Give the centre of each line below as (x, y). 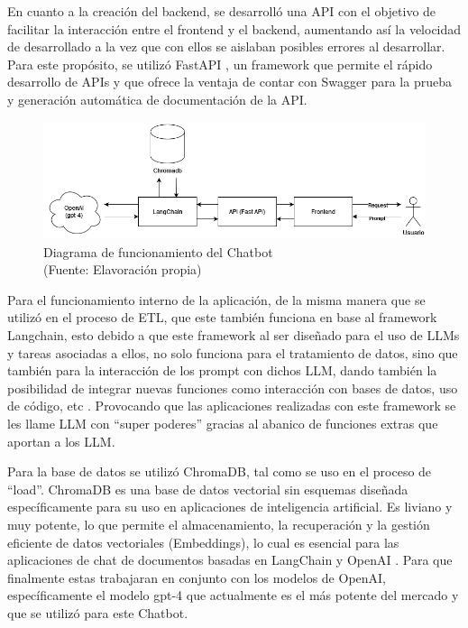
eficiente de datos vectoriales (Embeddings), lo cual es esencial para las (203, 542)
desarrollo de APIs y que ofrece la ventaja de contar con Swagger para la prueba (229, 82)
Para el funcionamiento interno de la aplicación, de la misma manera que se (216, 299)
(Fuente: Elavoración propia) (123, 269)
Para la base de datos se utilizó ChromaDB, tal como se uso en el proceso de (220, 471)
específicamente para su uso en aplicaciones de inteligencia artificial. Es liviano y (230, 507)
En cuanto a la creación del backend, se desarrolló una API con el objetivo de (222, 11)
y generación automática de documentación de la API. (157, 99)
